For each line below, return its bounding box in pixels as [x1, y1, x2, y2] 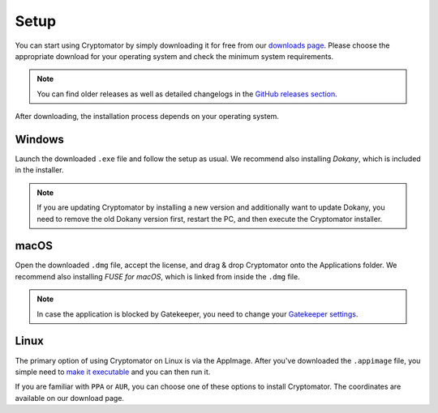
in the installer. [15, 165, 64, 175]
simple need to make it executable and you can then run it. [15, 367, 211, 377]
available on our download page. [15, 393, 125, 402]
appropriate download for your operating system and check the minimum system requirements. [15, 51, 334, 61]
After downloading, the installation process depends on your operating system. [15, 112, 280, 121]
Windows [15, 132, 64, 146]
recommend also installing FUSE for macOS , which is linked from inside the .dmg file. [15, 271, 300, 281]
